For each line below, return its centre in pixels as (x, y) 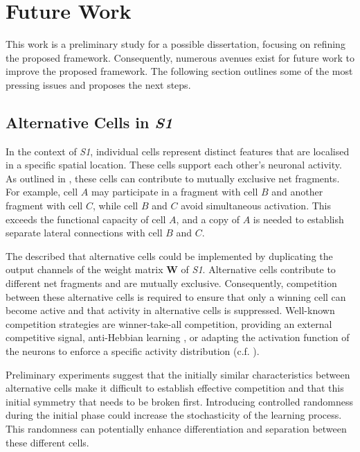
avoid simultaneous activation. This (256, 206)
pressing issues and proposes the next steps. (98, 84)
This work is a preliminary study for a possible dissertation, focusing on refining (175, 44)
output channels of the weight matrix (84, 269)
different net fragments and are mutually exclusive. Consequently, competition (171, 283)
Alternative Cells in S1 (89, 122)
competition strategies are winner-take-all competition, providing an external (169, 323)
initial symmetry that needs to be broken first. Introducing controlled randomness (179, 401)
